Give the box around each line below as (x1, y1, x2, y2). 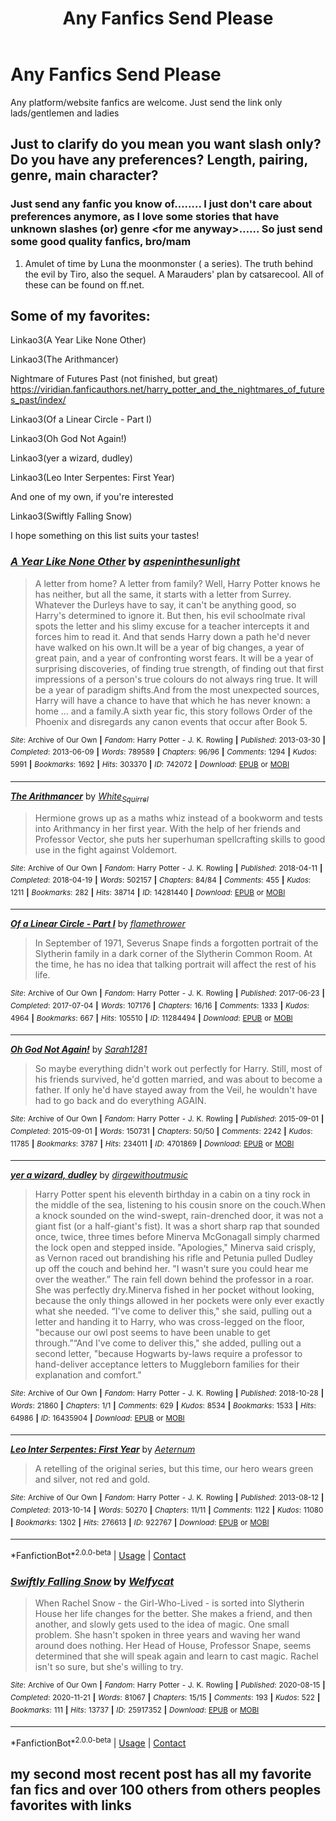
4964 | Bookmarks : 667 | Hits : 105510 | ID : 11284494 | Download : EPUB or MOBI (10, 1013, 293, 1023)
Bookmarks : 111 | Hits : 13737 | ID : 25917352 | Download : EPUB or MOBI (10, 1705, 260, 1715)
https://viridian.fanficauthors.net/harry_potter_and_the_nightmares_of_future (10, 383, 325, 396)
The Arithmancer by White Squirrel (10, 790, 149, 804)
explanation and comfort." (34, 1369, 142, 1381)
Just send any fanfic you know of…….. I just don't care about (10, 197, 313, 211)
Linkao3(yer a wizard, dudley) (10, 452, 133, 464)
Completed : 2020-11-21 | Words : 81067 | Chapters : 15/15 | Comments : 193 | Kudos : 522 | (10, 1692, 321, 1702)
